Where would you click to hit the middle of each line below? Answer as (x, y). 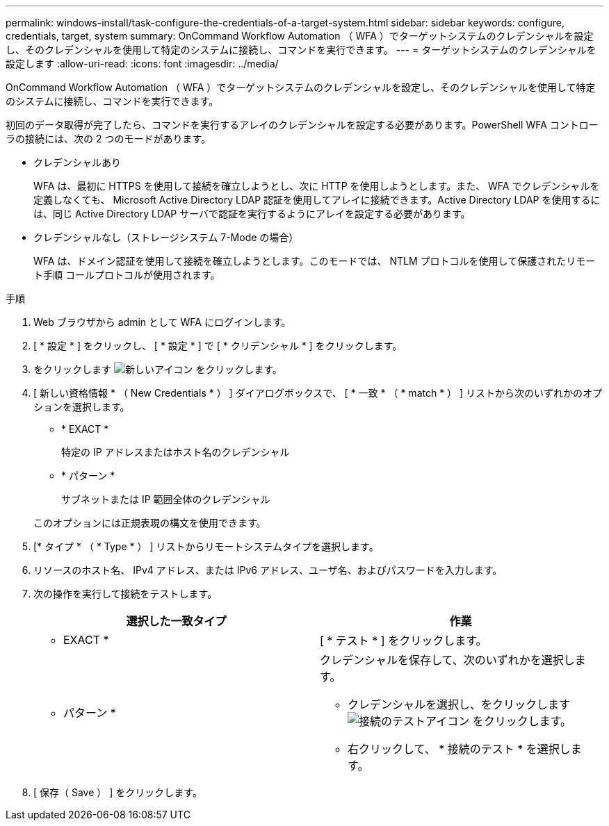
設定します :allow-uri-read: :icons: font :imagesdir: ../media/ (142, 64)
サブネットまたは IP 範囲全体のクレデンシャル (166, 499)
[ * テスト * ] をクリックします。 (404, 641)
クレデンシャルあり (77, 162)
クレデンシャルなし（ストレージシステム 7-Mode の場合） (166, 237)
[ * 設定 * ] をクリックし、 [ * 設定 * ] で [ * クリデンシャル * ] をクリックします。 (218, 346)
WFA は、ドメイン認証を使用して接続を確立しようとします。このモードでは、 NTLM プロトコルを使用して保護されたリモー (315, 261)
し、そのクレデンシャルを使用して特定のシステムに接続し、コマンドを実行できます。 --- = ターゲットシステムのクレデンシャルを (301, 50)
